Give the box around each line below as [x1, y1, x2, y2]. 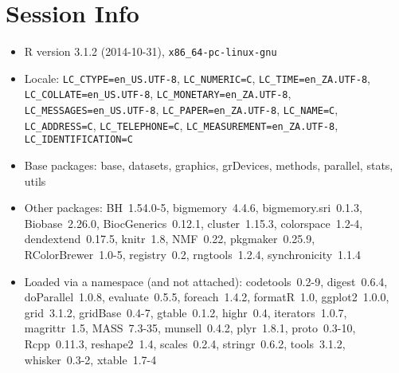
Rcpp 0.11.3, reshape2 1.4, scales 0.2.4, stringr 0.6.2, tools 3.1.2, [24, 336, 346, 351]
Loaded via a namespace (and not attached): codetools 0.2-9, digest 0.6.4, [24, 273, 388, 289]
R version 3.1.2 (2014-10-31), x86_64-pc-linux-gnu [24, 43, 277, 60]
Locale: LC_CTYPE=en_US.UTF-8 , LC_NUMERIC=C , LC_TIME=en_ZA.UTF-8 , [24, 69, 370, 86]
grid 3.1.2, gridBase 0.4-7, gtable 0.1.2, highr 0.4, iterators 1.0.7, [24, 304, 347, 320]
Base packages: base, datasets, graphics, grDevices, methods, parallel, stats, [24, 157, 393, 174]
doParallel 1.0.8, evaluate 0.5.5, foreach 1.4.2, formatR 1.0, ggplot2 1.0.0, [24, 289, 389, 305]
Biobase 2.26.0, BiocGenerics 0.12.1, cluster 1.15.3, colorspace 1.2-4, [24, 214, 363, 231]
